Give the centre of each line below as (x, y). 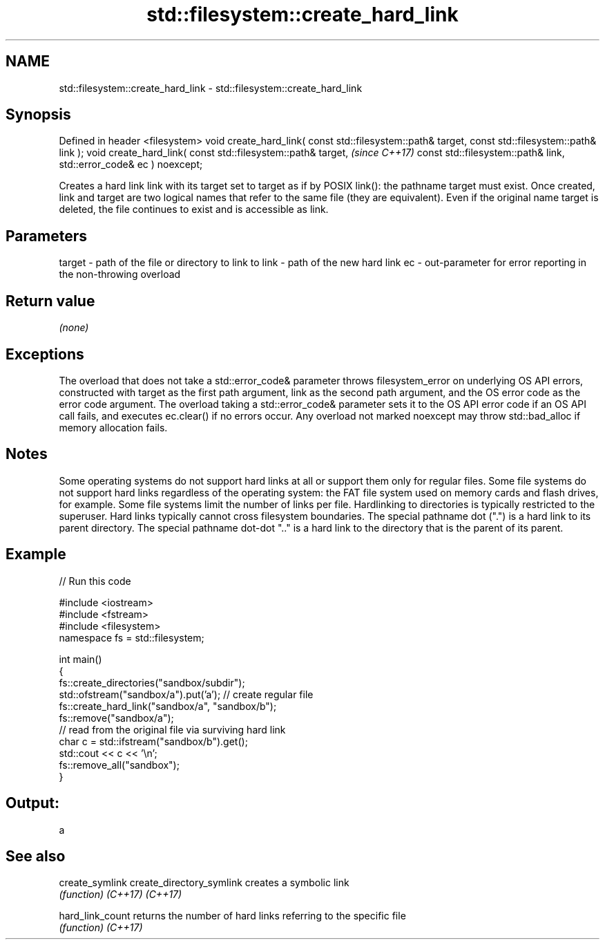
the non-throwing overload (120, 274)
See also (36, 856)
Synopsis (38, 115)
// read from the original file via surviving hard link (172, 729)
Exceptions (45, 354)
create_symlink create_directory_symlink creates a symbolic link (204, 883)
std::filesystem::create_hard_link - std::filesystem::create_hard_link (211, 88)
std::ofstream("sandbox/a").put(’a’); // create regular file (186, 694)
